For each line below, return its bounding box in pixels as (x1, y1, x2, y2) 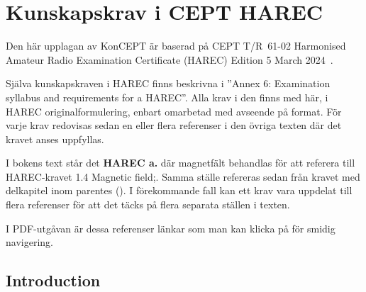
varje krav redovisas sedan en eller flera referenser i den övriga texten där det (6, 118, 342, 133)
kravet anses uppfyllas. (6, 131, 104, 146)
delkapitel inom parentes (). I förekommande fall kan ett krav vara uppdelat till (6, 183, 353, 198)
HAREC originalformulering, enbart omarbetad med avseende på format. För (6, 103, 342, 118)
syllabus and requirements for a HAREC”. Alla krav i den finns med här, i (6, 89, 328, 104)
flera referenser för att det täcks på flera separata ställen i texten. (6, 197, 290, 212)
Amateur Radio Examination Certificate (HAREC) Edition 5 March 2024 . (6, 52, 333, 67)
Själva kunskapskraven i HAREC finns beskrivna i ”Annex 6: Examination (6, 76, 331, 91)
